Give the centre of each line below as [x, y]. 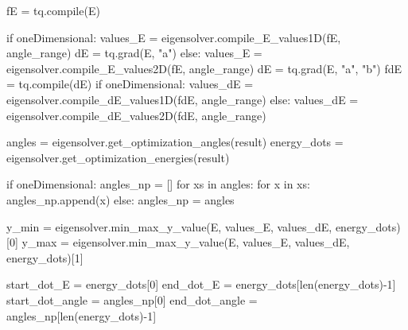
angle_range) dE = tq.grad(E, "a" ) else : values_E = [134, 53]
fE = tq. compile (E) [53, 10]
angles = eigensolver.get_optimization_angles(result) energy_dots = [175, 142]
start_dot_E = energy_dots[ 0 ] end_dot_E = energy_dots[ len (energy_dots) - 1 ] [201, 284]
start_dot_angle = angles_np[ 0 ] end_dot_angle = [132, 299]
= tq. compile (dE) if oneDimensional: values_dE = [130, 84]
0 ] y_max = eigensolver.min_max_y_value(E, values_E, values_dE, [179, 242]
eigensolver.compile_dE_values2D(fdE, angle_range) [136, 115]
